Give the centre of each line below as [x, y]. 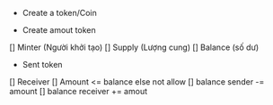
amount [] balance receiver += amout [79, 91]
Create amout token [59, 30]
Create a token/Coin [59, 13]
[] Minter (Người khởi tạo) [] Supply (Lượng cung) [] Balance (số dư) [134, 47]
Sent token [42, 65]
